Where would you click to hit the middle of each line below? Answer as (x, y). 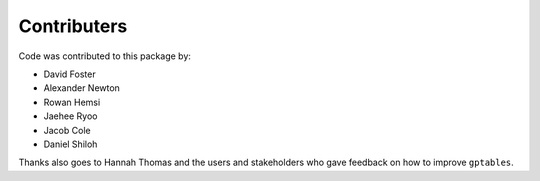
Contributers (73, 26)
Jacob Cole (67, 130)
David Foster (69, 74)
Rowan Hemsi (72, 102)
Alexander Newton (81, 88)
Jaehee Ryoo (70, 116)
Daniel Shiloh (70, 144)
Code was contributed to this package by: (105, 56)
